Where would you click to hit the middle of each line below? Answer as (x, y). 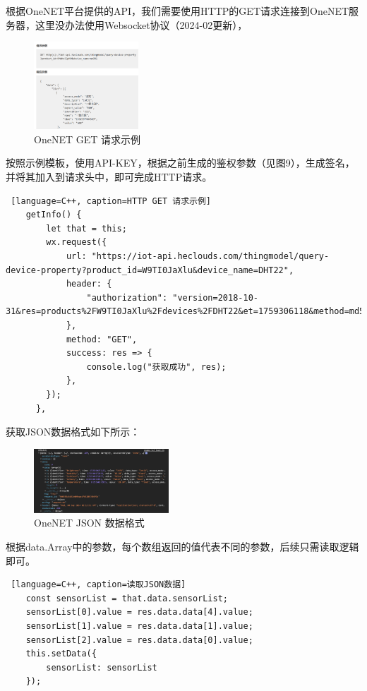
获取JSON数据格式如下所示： (73, 432)
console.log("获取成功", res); (156, 367)
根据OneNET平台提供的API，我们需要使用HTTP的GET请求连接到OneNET (178, 11)
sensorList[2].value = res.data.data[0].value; (139, 640)
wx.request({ (77, 242)
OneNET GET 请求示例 (87, 139)
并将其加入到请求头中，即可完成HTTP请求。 (109, 177)
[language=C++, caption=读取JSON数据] (98, 585)
